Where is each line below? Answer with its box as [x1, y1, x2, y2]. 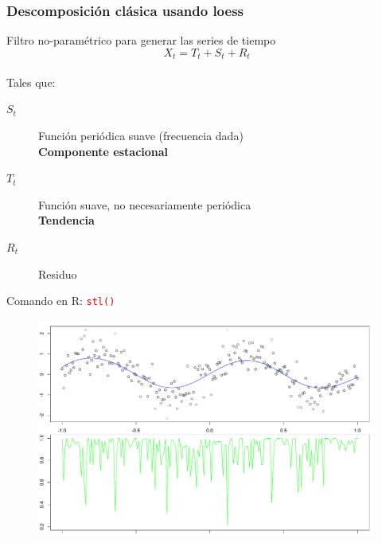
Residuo [38, 265, 77, 282]
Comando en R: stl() [6, 292, 115, 309]
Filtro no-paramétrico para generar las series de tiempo [6, 32, 276, 49]
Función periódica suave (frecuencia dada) [38, 127, 244, 144]
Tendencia [38, 212, 95, 229]
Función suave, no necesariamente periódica [38, 196, 251, 213]
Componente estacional [38, 143, 169, 159]
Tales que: [6, 73, 56, 90]
